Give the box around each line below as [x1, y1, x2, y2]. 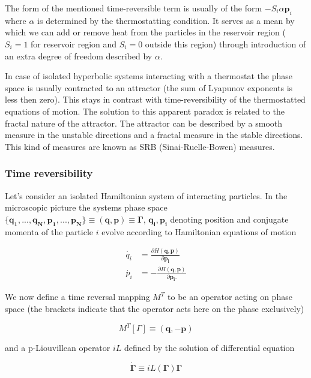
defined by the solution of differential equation [124, 341, 295, 354]
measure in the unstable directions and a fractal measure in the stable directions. [5, 128, 303, 141]
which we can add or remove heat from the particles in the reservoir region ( [5, 26, 286, 38]
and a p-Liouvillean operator [5, 341, 110, 354]
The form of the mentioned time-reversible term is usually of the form [5, 2, 262, 14]
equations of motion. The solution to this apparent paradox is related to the [5, 104, 285, 117]
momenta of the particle [5, 225, 94, 238]
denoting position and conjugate [170, 212, 289, 225]
